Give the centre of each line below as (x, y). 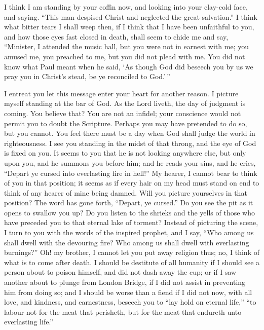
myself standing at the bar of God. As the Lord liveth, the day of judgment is (125, 103)
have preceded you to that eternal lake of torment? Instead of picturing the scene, (131, 222)
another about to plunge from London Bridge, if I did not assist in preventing (125, 282)
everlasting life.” (29, 322)
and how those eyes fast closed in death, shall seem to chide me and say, (116, 36)
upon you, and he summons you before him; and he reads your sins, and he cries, (130, 162)
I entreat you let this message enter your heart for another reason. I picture (121, 93)
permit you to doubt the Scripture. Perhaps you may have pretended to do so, (126, 123)
